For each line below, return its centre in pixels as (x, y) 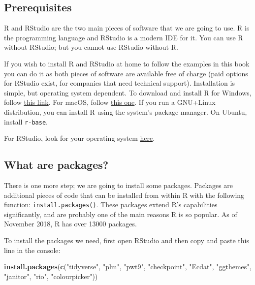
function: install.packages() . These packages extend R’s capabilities (111, 205)
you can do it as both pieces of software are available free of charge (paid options (126, 73)
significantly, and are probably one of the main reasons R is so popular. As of (121, 214)
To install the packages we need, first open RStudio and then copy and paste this (127, 240)
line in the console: (32, 250)
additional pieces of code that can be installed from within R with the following (124, 195)
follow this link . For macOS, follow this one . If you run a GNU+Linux (110, 102)
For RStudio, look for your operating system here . (80, 138)
